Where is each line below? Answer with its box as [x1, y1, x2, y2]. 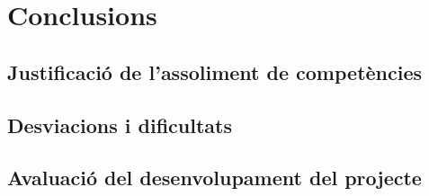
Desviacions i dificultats [7, 111, 232, 138]
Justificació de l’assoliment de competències [7, 58, 423, 85]
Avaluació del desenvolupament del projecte [7, 164, 422, 192]
